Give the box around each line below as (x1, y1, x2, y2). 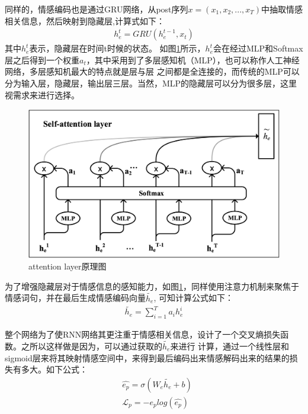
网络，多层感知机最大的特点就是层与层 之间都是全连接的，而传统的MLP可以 (5, 65, 300, 78)
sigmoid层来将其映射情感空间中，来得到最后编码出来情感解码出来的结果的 (5, 351, 290, 364)
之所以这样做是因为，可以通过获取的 (21, 339, 162, 352)
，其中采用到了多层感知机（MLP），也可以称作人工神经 (86, 53, 300, 66)
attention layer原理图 (28, 260, 107, 272)
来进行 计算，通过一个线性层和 (170, 339, 290, 352)
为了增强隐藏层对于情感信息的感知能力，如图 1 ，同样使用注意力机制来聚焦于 (5, 280, 299, 292)
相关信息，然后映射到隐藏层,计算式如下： (5, 14, 165, 27)
